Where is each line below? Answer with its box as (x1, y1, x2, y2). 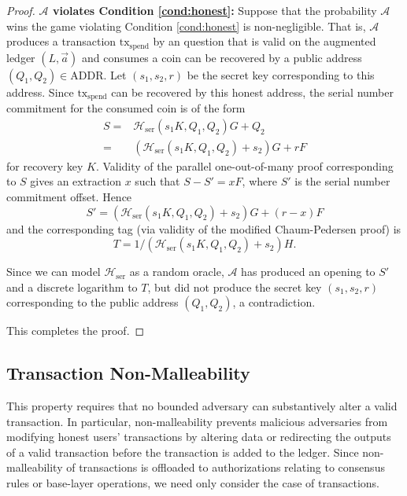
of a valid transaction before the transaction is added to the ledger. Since (6, 443, 359, 460)
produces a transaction (6, 33, 117, 50)
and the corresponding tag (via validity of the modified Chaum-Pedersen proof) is (6, 220, 401, 237)
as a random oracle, (129, 263, 224, 280)
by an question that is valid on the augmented (153, 33, 376, 50)
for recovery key (6, 157, 83, 174)
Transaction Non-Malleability (6, 361, 250, 385)
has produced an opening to (241, 263, 376, 280)
